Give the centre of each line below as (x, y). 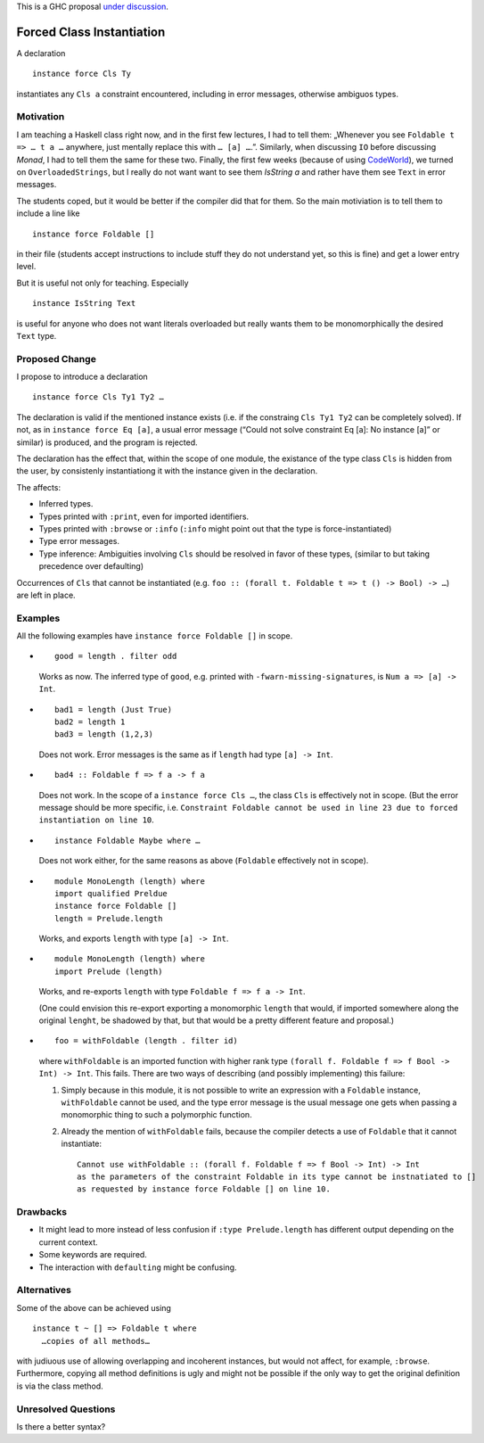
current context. (68, 1242)
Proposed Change (57, 359)
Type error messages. (79, 541)
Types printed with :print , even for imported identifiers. (144, 516)
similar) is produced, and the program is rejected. (107, 442)
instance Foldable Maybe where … (127, 840)
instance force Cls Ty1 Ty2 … (98, 397)
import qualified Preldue (111, 893)
